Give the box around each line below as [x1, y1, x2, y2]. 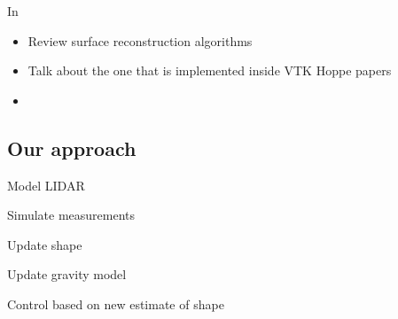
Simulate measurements [7, 206, 136, 224]
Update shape [7, 235, 82, 253]
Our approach [7, 134, 137, 161]
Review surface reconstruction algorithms [27, 31, 253, 50]
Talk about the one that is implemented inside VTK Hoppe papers [27, 61, 392, 80]
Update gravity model [7, 265, 127, 284]
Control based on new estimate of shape [7, 294, 224, 313]
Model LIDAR [7, 175, 85, 194]
